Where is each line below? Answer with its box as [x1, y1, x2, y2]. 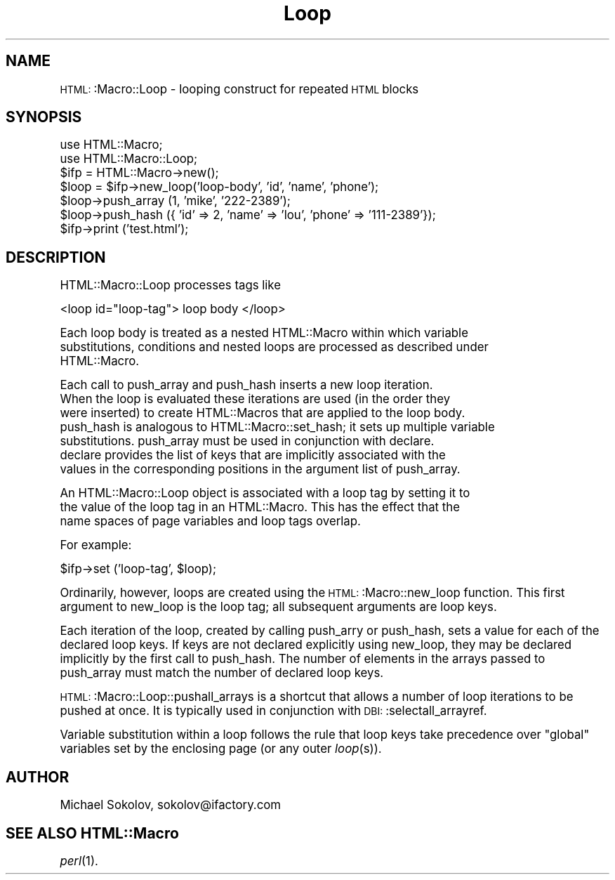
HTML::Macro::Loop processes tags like [60, 278, 281, 293]
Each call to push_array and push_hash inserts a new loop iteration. [60, 378, 433, 393]
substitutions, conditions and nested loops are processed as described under [60, 340, 489, 355]
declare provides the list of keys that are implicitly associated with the [60, 448, 446, 463]
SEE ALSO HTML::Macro [6, 824, 179, 842]
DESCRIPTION [6, 248, 106, 266]
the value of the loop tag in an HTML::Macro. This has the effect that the [60, 500, 460, 515]
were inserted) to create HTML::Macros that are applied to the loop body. [60, 406, 465, 421]
